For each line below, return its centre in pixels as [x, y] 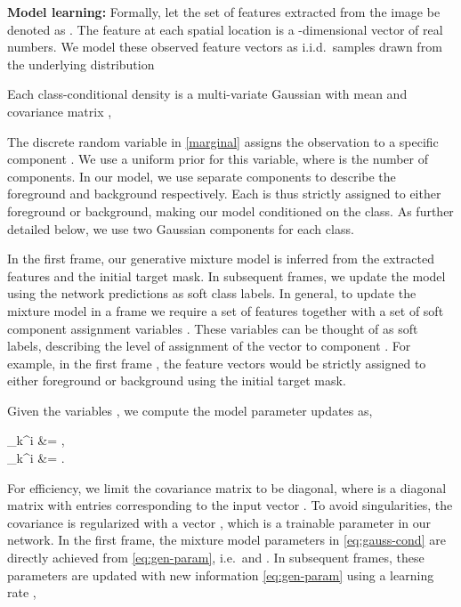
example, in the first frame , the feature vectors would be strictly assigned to [217, 363]
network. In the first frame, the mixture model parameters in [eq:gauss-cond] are [226, 540]
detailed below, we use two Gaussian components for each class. [181, 228]
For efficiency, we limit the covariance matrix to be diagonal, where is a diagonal [227, 487]
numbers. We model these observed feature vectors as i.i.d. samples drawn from [225, 47]
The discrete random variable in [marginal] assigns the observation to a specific [223, 141]
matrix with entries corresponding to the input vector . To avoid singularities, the [230, 505]
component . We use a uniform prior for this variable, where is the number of [218, 159]
